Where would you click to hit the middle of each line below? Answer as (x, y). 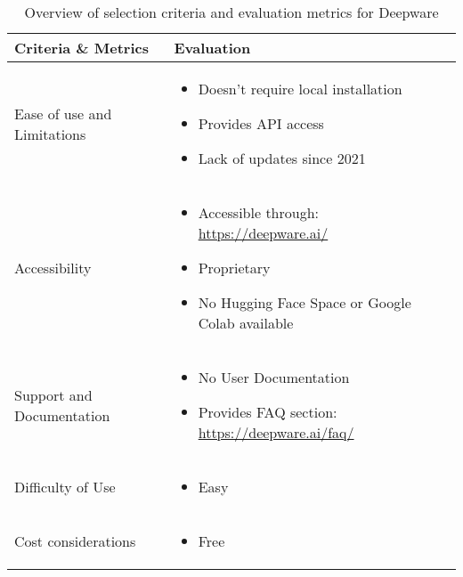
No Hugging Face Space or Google (305, 302)
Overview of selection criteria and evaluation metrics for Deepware (231, 12)
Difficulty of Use (65, 487)
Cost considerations (75, 541)
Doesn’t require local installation (300, 89)
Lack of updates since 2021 (282, 158)
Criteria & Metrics (81, 48)
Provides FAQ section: (268, 412)
